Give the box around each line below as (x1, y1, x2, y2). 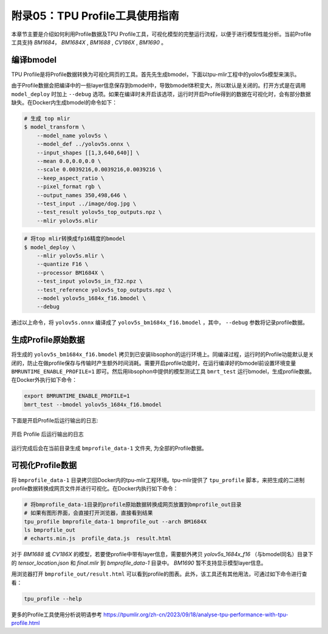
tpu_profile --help (24, 595, 82, 602)
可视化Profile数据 (11, 460, 77, 470)
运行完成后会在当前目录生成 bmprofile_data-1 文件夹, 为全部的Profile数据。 (11, 444, 208, 452)
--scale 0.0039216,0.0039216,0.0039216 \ (36, 166, 162, 173)
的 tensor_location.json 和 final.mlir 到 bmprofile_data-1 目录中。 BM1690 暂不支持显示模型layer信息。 (11, 559, 267, 567)
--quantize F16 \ (36, 261, 89, 267)
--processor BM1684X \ (36, 269, 104, 276)
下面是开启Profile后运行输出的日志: (11, 416, 98, 424)
